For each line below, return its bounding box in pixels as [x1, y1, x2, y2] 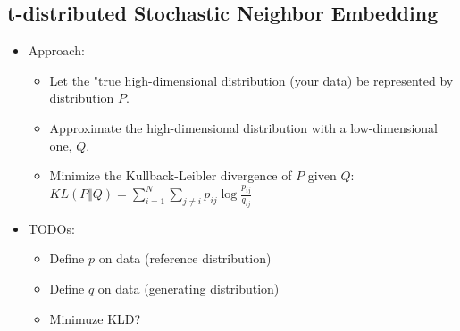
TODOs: [28, 219, 75, 237]
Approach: [28, 41, 85, 60]
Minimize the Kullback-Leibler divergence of [49, 166, 292, 185]
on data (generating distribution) [97, 279, 280, 297]
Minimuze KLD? [49, 309, 141, 327]
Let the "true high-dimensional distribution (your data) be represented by [49, 70, 454, 89]
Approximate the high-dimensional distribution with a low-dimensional [49, 118, 438, 137]
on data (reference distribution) [98, 249, 272, 268]
